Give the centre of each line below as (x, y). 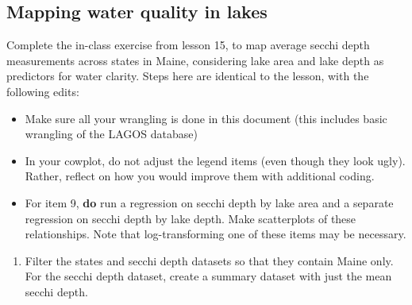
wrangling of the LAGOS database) (111, 134)
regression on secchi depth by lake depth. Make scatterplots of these (191, 218)
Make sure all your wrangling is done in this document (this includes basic (206, 118)
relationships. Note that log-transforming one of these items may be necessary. (216, 234)
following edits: (43, 91)
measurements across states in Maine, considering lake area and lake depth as (195, 60)
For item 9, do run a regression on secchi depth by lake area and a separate (209, 202)
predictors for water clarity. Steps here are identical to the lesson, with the (188, 76)
